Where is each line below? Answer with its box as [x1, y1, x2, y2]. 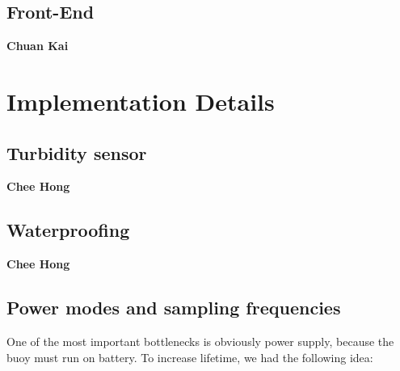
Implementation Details [6, 84, 275, 117]
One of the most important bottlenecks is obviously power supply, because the [6, 332, 394, 349]
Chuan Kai [6, 37, 69, 54]
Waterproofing [6, 217, 130, 242]
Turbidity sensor [6, 140, 147, 165]
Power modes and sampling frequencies [6, 295, 341, 320]
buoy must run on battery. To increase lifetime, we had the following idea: [6, 348, 373, 365]
